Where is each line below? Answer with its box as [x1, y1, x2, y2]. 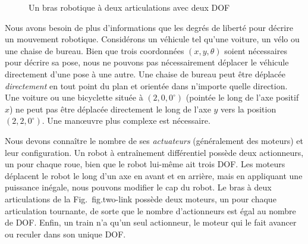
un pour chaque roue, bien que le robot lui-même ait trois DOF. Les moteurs [5, 158, 285, 170]
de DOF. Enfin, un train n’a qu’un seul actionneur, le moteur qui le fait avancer [5, 216, 297, 229]
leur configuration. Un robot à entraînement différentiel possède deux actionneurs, [5, 146, 304, 158]
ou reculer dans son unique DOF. [5, 227, 126, 240]
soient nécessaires [224, 44, 287, 57]
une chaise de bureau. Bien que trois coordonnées [5, 44, 184, 57]
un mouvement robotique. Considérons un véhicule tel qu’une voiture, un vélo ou [5, 33, 300, 45]
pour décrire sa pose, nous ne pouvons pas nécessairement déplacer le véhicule [5, 56, 289, 68]
